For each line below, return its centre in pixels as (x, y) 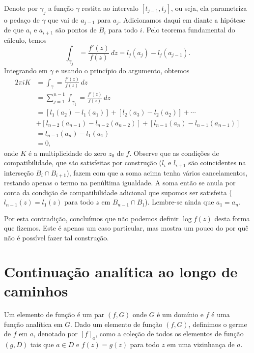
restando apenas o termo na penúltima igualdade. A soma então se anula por (120, 183)
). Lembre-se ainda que (180, 202)
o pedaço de (22, 19)
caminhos (36, 291)
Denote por (21, 8)
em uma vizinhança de (201, 344)
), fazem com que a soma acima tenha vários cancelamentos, (157, 172)
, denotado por (56, 334)
